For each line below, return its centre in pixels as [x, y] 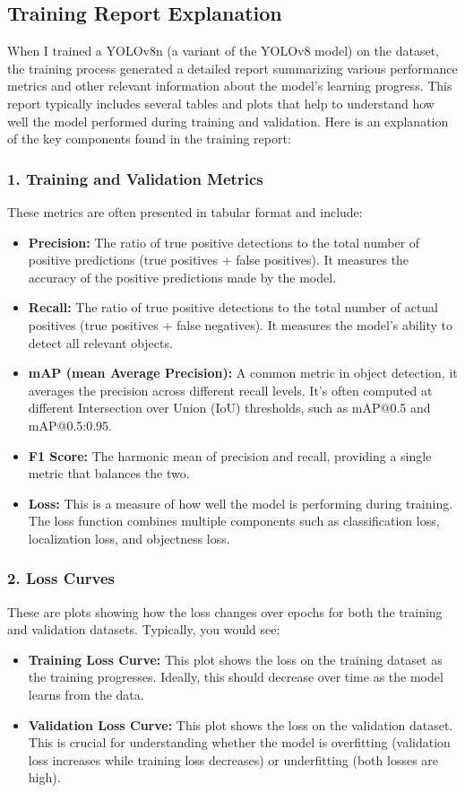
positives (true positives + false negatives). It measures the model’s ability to [241, 324]
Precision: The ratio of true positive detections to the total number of [224, 242]
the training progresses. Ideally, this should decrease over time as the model [236, 677]
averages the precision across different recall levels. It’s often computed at [230, 390]
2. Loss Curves [61, 578]
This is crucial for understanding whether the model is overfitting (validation [239, 742]
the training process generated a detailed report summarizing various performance [232, 68]
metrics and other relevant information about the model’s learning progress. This [230, 86]
